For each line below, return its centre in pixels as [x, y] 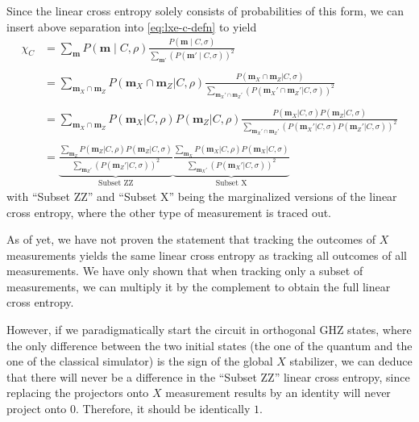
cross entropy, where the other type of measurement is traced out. [169, 212]
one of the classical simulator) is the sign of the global [140, 361]
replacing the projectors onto [78, 393]
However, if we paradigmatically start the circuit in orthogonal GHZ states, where [209, 330]
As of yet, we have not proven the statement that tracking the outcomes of [191, 239]
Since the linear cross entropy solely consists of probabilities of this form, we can [205, 10]
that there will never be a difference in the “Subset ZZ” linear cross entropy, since [208, 376]
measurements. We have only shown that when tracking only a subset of [185, 271]
